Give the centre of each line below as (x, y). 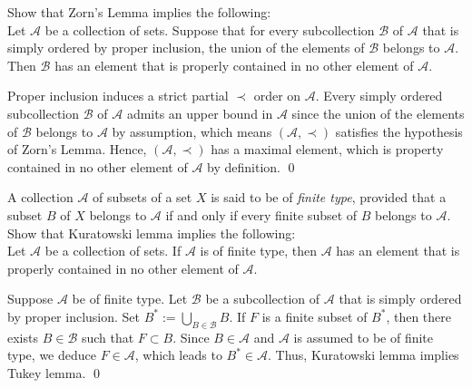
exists (23, 337)
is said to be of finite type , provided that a (329, 197)
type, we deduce (52, 355)
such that (108, 337)
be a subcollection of (263, 299)
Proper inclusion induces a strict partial (118, 96)
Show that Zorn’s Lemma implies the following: (139, 12)
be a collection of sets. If (113, 251)
